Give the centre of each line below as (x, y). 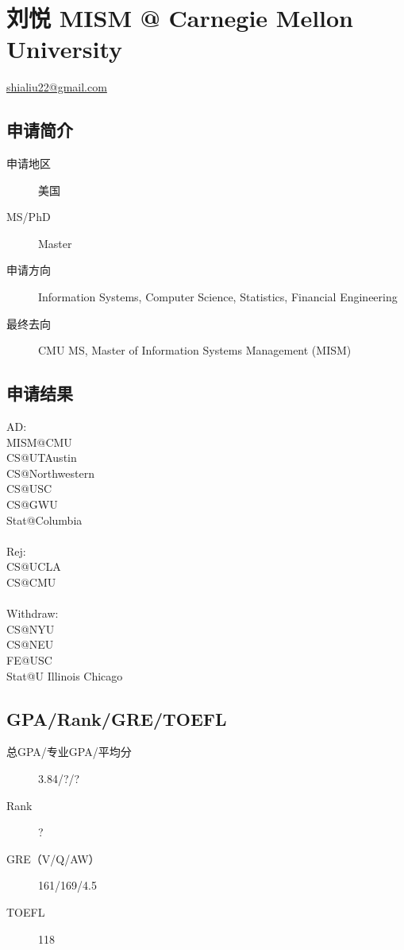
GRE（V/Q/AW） (53, 858)
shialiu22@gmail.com (57, 87)
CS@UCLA (34, 566)
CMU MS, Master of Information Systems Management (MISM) (195, 350)
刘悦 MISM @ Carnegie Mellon (180, 18)
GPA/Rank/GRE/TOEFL (117, 718)
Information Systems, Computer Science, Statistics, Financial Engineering (218, 297)
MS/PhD (29, 217)
